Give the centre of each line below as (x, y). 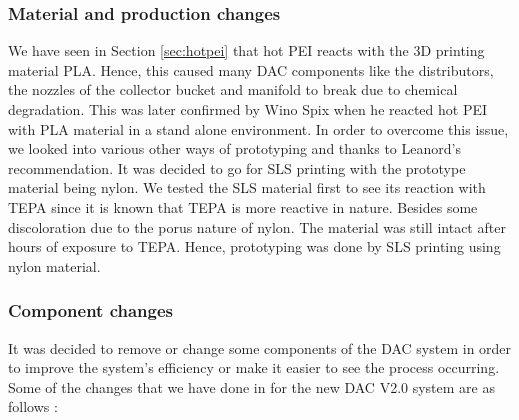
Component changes (90, 310)
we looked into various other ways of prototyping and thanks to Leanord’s (234, 148)
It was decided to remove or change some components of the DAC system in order (260, 347)
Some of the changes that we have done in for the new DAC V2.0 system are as (251, 386)
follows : (33, 406)
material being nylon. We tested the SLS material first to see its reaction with (247, 187)
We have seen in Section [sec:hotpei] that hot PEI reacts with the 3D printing (246, 50)
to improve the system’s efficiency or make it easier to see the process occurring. (254, 367)
